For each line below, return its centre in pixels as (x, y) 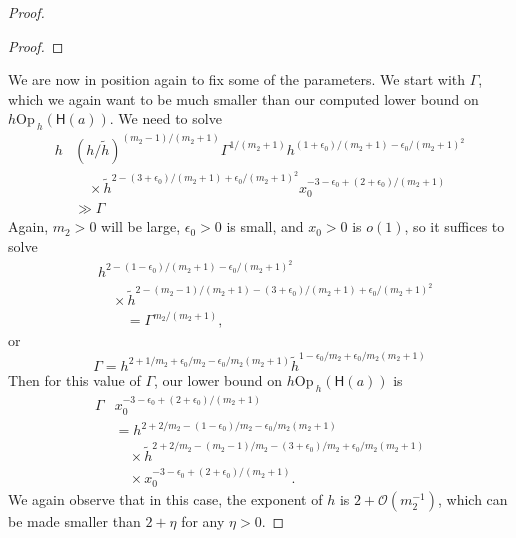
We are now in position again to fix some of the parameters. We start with (237, 79)
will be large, (141, 226)
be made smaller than (74, 521)
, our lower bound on (218, 379)
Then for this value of (74, 379)
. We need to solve (165, 118)
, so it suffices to (454, 226)
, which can (472, 499)
